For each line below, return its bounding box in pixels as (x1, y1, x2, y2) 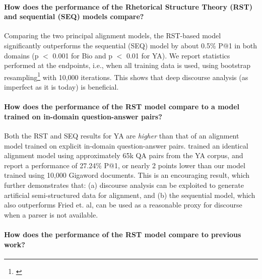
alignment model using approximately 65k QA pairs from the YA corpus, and (4, 150, 243, 161)
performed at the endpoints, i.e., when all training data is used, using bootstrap (4, 60, 251, 71)
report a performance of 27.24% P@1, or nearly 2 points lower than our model (4, 160, 245, 170)
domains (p (4, 50, 39, 60)
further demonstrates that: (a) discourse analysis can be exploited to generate (4, 179, 244, 190)
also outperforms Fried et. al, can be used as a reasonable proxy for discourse (4, 199, 242, 210)
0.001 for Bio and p (52, 50, 112, 60)
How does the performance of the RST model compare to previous (4, 229, 241, 239)
